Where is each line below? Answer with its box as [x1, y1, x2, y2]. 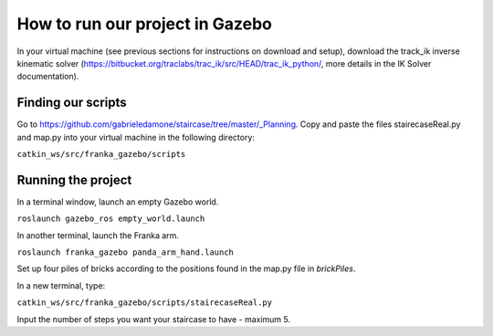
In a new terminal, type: [16, 279, 106, 291]
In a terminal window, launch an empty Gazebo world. [16, 196, 219, 207]
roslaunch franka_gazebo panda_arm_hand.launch [16, 247, 235, 257]
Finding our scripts [16, 95, 127, 110]
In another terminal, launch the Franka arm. [16, 229, 180, 241]
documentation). [16, 71, 79, 82]
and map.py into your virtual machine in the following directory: [16, 131, 256, 142]
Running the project [16, 172, 132, 187]
